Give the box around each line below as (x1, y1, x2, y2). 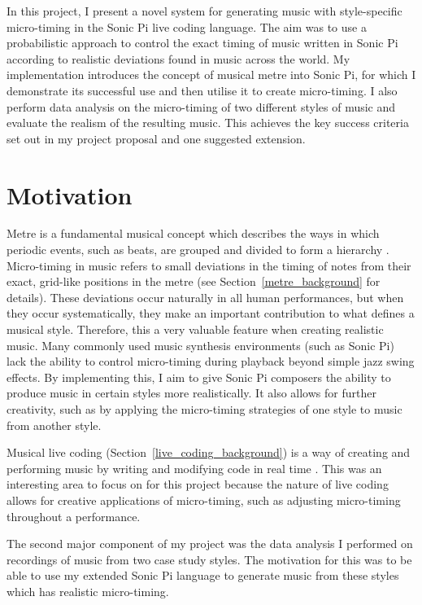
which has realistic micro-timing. (7, 582, 169, 599)
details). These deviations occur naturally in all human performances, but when (7, 288, 404, 305)
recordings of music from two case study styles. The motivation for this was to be (7, 550, 412, 568)
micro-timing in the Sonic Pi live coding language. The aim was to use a (7, 18, 367, 35)
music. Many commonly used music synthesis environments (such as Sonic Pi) (7, 336, 394, 353)
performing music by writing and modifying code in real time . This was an (7, 459, 382, 476)
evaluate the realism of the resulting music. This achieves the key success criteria (7, 114, 409, 131)
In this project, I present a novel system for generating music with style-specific (7, 2, 402, 19)
